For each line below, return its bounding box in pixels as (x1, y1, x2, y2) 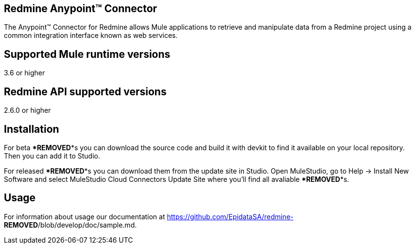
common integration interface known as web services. (4, 31, 178, 40)
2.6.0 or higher (4, 106, 51, 115)
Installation (4, 123, 59, 135)
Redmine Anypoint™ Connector (4, 2, 157, 15)
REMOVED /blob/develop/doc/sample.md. (4, 220, 137, 229)
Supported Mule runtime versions (4, 48, 171, 60)
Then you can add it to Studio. (4, 151, 100, 160)
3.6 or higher (4, 69, 45, 77)
